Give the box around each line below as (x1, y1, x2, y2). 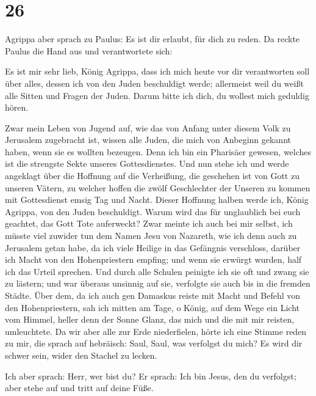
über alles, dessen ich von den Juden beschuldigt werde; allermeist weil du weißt (5, 76, 304, 89)
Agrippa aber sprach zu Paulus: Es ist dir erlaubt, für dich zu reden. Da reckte (5, 32, 300, 45)
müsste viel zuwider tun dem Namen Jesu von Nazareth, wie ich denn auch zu (5, 229, 297, 242)
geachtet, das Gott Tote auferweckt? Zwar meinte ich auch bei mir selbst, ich (5, 217, 293, 230)
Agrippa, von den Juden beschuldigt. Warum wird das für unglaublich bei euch (5, 205, 301, 218)
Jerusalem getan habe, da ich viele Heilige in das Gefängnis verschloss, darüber (5, 241, 301, 254)
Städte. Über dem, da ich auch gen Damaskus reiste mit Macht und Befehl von (5, 289, 301, 301)
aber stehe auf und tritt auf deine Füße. (5, 381, 154, 394)
